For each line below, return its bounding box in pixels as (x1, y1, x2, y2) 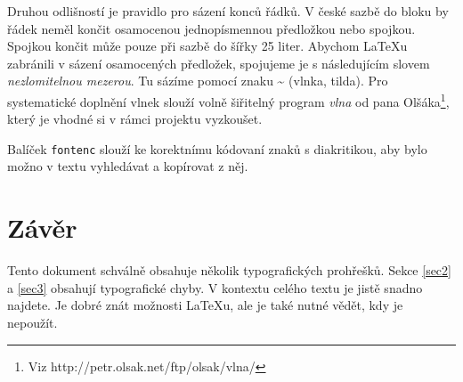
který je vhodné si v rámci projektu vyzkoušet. (7, 110, 263, 128)
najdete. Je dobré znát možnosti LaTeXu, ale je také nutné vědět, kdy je (7, 296, 403, 314)
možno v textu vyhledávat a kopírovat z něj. (7, 157, 248, 175)
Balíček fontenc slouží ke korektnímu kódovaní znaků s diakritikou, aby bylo (7, 139, 427, 158)
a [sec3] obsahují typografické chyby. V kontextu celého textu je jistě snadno (7, 278, 423, 297)
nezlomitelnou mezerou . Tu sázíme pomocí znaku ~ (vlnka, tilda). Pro (7, 71, 388, 90)
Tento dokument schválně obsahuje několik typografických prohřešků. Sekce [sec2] (7, 261, 451, 280)
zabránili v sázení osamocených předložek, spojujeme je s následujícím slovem (7, 53, 430, 72)
